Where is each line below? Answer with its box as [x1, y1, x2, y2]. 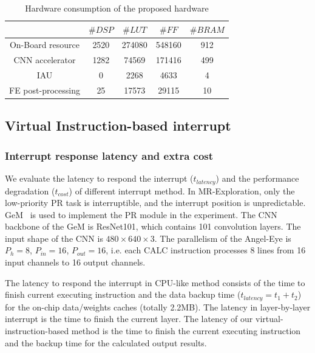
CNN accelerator [13, 53, 76, 66]
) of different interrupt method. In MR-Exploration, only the [69, 184, 295, 197]
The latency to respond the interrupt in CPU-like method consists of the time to [5, 276, 305, 289]
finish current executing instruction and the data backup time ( [5, 288, 241, 301]
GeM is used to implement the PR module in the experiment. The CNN [5, 208, 277, 221]
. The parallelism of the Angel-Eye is [154, 231, 291, 244]
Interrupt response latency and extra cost [5, 148, 214, 163]
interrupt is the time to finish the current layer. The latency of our [5, 312, 253, 325]
